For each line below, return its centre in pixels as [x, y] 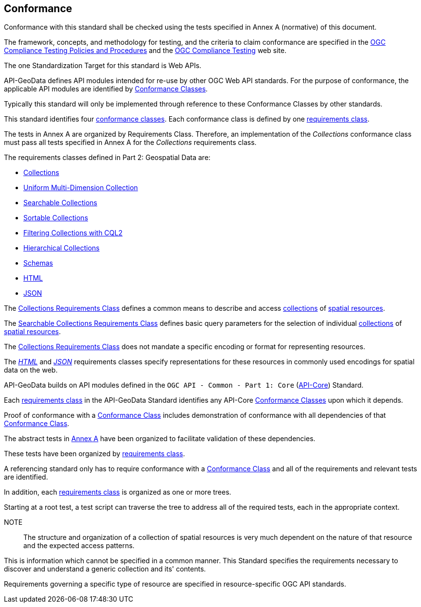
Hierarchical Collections [61, 248]
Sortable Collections [56, 218]
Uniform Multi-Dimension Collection [81, 188]
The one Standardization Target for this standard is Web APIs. [103, 66]
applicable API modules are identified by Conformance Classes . [106, 89]
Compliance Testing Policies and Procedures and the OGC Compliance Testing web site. [145, 51]
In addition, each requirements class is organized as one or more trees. [118, 492]
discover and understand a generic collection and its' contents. [105, 569]
